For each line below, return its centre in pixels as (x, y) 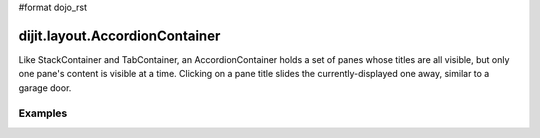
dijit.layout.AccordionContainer (119, 35)
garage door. (45, 87)
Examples (43, 113)
